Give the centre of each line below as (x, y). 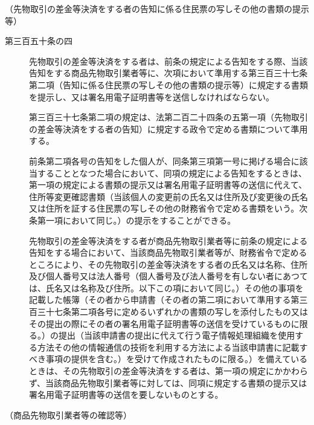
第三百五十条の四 (39, 41)
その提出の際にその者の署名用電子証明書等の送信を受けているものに (164, 323)
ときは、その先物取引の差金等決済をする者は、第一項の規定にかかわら (168, 371)
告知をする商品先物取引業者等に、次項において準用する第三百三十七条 (168, 73)
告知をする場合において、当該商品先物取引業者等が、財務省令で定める (168, 252)
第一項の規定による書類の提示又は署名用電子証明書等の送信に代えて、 (168, 185)
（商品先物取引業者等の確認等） (68, 414)
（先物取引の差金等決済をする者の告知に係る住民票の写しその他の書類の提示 (157, 8)
